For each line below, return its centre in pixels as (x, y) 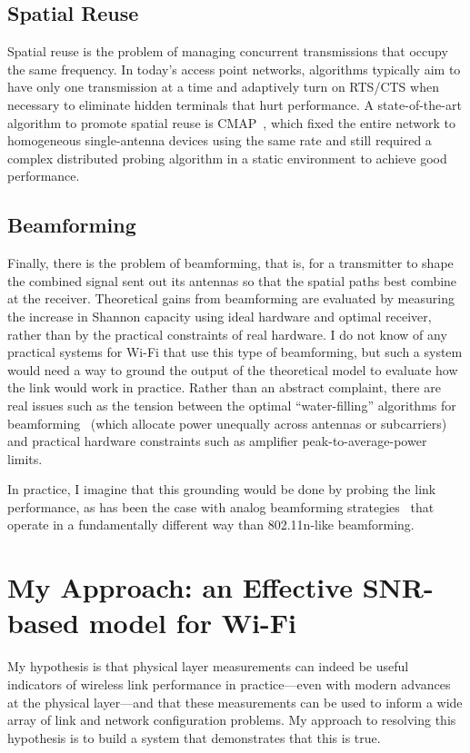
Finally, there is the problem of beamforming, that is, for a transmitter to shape (230, 263)
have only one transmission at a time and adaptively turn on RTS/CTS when (223, 87)
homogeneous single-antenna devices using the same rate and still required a (220, 140)
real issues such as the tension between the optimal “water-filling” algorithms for (232, 405)
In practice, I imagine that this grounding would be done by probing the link (222, 489)
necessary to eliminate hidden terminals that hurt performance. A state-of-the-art (235, 104)
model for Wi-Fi (192, 623)
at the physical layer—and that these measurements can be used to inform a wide (235, 702)
